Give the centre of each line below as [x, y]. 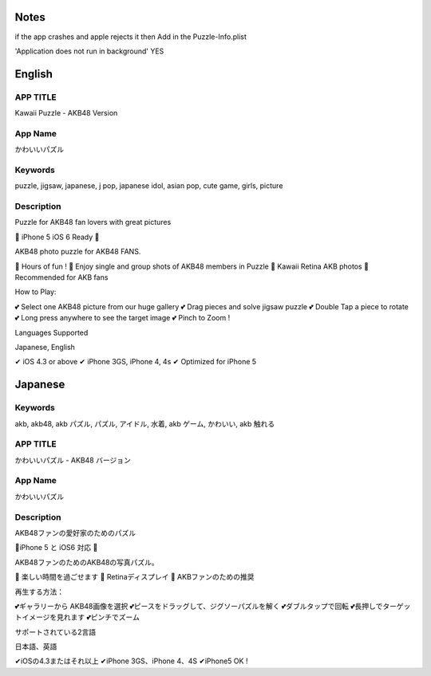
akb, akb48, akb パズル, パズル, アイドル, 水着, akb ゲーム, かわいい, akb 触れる [145, 423]
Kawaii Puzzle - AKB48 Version [66, 113]
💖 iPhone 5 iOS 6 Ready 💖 [57, 237]
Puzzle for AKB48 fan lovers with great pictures [93, 222]
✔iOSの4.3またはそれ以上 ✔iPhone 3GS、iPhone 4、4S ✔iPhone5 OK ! [131, 661]
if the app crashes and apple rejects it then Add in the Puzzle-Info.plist [131, 37]
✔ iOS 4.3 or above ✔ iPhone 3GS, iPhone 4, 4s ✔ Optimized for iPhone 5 [136, 362]
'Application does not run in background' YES [89, 51]
